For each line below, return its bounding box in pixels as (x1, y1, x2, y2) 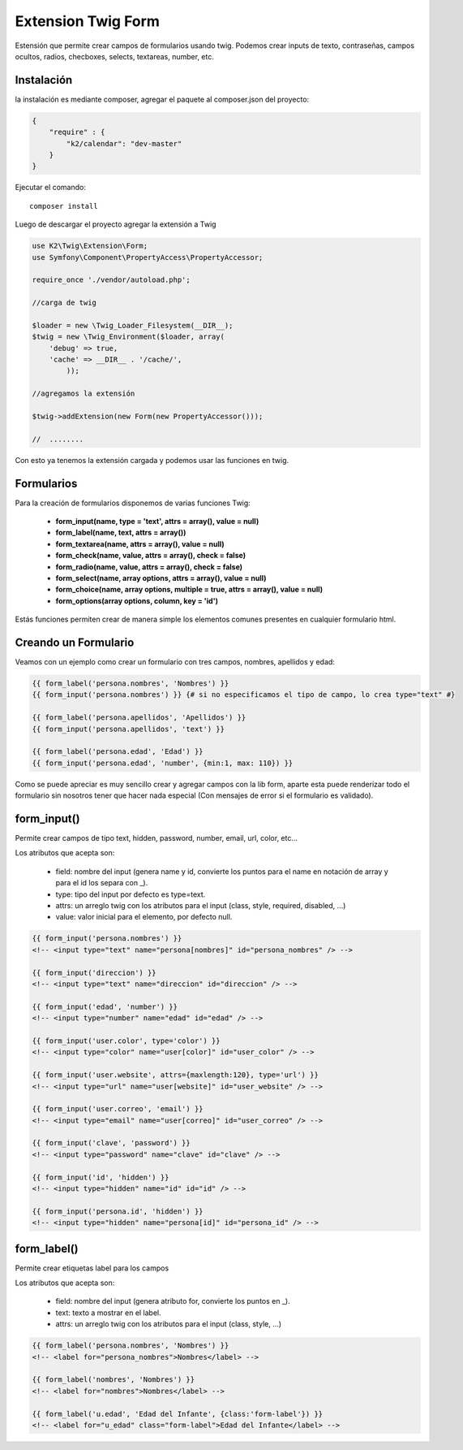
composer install (29, 201, 98, 210)
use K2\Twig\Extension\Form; (32, 241, 148, 251)
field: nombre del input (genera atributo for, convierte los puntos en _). (55, 1296, 291, 1306)
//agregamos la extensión (32, 389, 135, 398)
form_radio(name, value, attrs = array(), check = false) (55, 561, 243, 572)
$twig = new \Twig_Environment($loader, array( (32, 332, 225, 341)
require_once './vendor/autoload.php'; (32, 275, 191, 284)
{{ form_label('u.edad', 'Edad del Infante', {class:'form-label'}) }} (32, 1409, 324, 1418)
